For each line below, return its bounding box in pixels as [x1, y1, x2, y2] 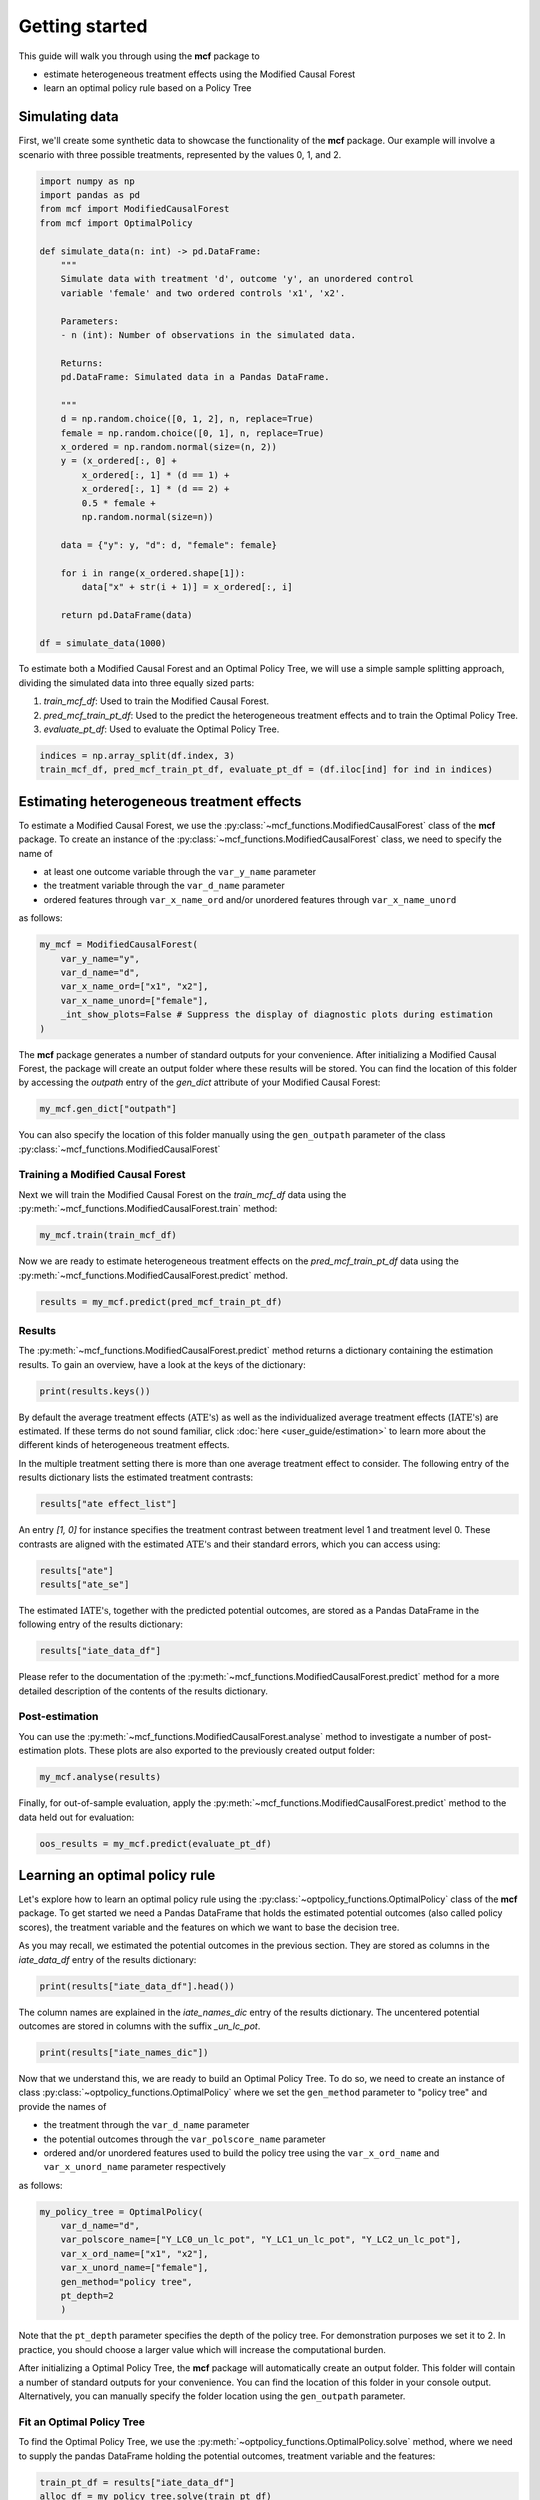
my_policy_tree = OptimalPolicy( [39, 2206, 204, 2217]
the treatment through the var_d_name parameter [43, 2119, 250, 2131]
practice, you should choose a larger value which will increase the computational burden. [18, 2343, 387, 2355]
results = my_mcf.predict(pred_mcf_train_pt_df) [39, 1296, 283, 1307]
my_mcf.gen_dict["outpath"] [39, 1103, 177, 1115]
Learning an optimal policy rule [18, 1867, 216, 1884]
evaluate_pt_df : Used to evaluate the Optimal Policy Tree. [43, 723, 280, 735]
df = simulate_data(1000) [39, 637, 167, 649]
